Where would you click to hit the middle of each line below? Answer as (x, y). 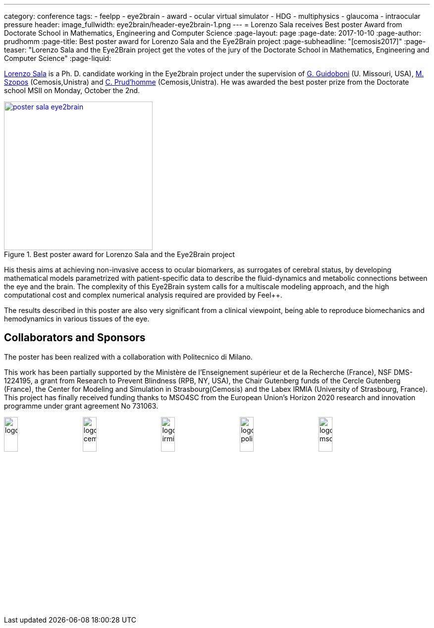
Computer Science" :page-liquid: (58, 58)
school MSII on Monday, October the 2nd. (72, 90)
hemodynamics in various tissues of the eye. (77, 319)
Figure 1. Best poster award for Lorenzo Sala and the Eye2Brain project (119, 254)
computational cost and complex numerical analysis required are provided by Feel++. (143, 295)
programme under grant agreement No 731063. (81, 406)
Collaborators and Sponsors (75, 338)
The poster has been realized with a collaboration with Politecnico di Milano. (128, 357)
